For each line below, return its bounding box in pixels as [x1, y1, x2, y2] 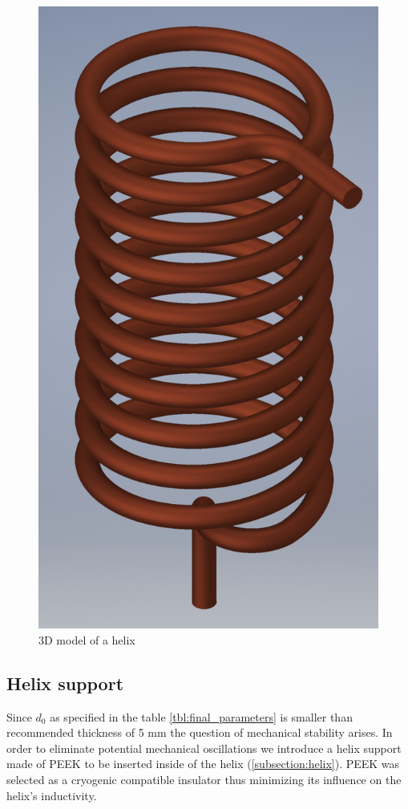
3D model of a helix [38, 631, 135, 648]
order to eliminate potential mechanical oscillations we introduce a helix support [6, 739, 402, 756]
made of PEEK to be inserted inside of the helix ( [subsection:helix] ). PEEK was [6, 755, 400, 772]
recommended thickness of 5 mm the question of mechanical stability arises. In [6, 724, 393, 741]
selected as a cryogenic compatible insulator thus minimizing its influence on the [6, 771, 402, 788]
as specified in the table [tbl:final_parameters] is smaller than [50, 708, 353, 725]
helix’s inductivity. [6, 787, 97, 803]
